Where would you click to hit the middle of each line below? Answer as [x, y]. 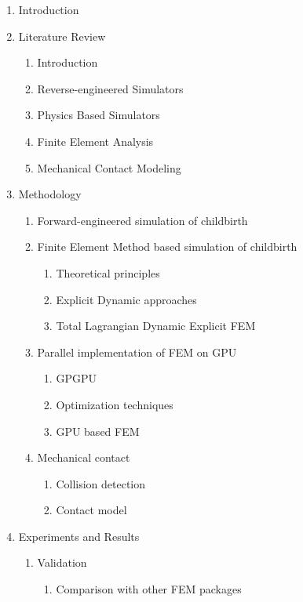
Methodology [50, 194]
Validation [62, 562]
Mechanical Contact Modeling [109, 167]
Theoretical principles [108, 272]
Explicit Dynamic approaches [126, 299]
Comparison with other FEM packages [149, 589]
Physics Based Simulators [99, 115]
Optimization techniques [115, 404]
